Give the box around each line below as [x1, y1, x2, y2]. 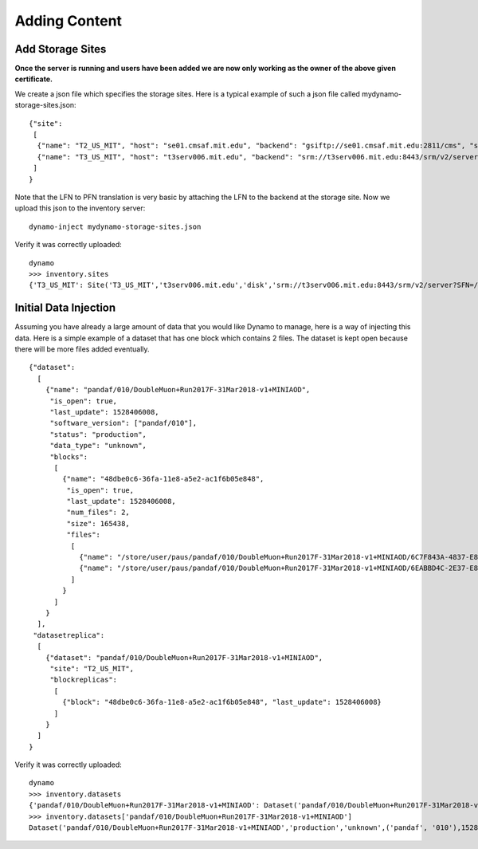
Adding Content [14, 12, 123, 29]
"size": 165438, [66, 519, 131, 528]
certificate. [14, 74, 53, 84]
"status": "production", [49, 430, 147, 438]
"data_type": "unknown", [49, 441, 147, 450]
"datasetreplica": [33, 631, 105, 639]
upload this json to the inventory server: [14, 203, 146, 213]
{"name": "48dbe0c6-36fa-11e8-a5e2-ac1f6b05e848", [62, 474, 264, 484]
